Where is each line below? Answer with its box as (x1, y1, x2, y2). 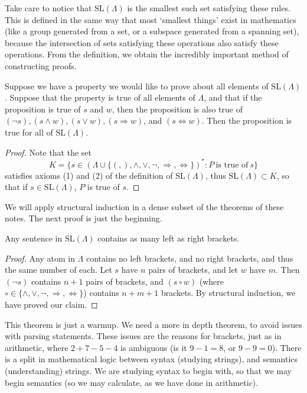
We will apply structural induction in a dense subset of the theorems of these (5, 200, 284, 212)
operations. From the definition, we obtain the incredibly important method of (5, 48, 289, 60)
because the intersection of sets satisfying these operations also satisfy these (5, 36, 279, 49)
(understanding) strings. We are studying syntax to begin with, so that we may (5, 364, 292, 376)
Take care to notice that (5, 2, 92, 14)
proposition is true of (5, 102, 81, 115)
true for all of (5, 125, 53, 138)
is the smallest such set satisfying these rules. (127, 2, 290, 14)
